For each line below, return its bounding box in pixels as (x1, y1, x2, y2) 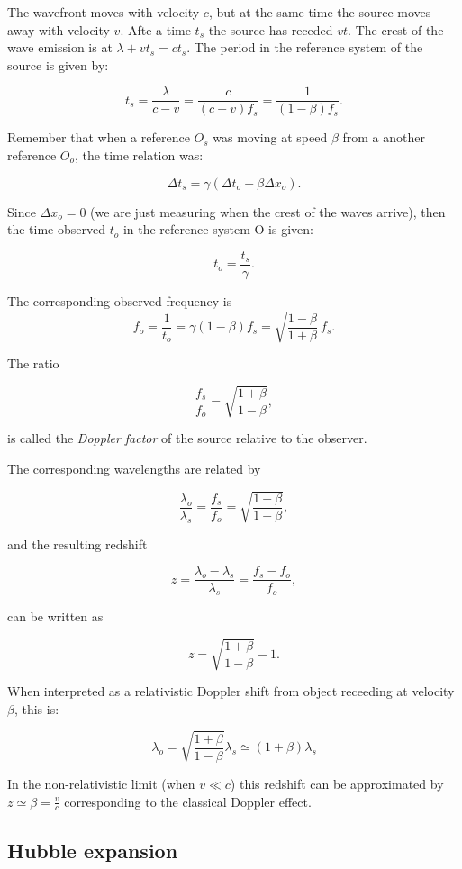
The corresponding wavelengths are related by (7, 459, 261, 477)
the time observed (7, 220, 105, 239)
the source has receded (208, 20, 333, 39)
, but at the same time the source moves (208, 3, 431, 21)
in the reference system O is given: (122, 220, 313, 239)
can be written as (7, 607, 104, 626)
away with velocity (7, 20, 110, 39)
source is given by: (7, 55, 109, 74)
